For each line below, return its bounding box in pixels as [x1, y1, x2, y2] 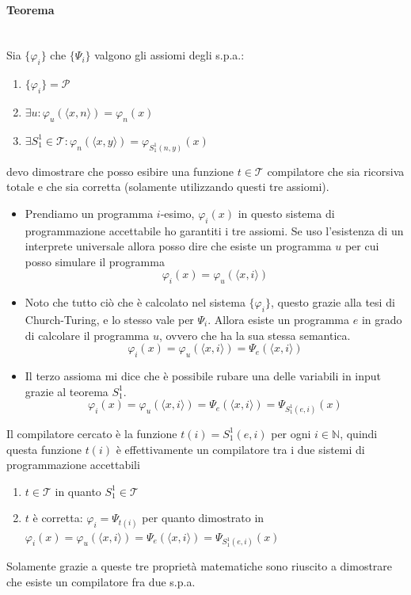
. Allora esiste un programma [207, 311, 350, 327]
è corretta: [32, 509, 83, 526]
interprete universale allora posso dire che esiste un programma [25, 238, 332, 254]
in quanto [55, 482, 101, 499]
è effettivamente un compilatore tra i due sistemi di [116, 441, 365, 457]
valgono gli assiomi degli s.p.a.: [94, 47, 245, 63]
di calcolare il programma [25, 326, 150, 343]
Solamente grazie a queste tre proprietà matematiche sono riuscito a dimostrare [6, 558, 393, 574]
